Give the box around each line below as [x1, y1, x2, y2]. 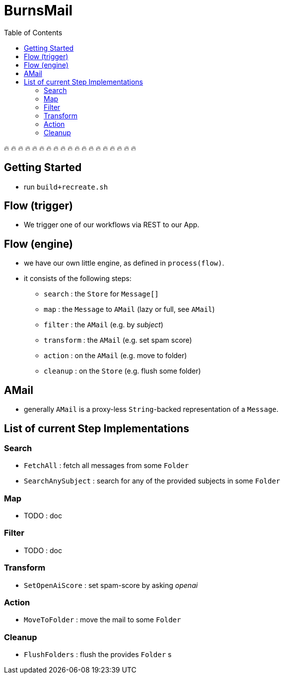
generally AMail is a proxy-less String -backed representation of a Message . [24, 405, 279, 414]
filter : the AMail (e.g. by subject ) [44, 320, 163, 329]
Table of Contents [4, 28, 63, 37]
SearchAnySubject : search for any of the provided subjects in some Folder [24, 477, 281, 485]
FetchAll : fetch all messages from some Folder [24, 461, 189, 470]
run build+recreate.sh [24, 182, 108, 191]
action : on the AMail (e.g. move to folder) [44, 351, 187, 360]
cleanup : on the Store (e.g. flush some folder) [44, 367, 201, 376]
